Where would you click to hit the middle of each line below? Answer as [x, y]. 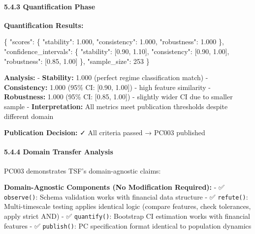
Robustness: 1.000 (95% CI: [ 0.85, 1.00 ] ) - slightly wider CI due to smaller [118, 97]
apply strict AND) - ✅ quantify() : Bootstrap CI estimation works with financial [127, 216]
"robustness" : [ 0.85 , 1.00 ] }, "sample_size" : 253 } [77, 61]
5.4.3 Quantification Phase [50, 6]
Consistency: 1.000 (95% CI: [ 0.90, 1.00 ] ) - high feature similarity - [108, 87]
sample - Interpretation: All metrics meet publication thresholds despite [116, 106]
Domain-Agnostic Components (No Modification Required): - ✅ [114, 187]
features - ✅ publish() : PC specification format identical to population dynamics [128, 225]
